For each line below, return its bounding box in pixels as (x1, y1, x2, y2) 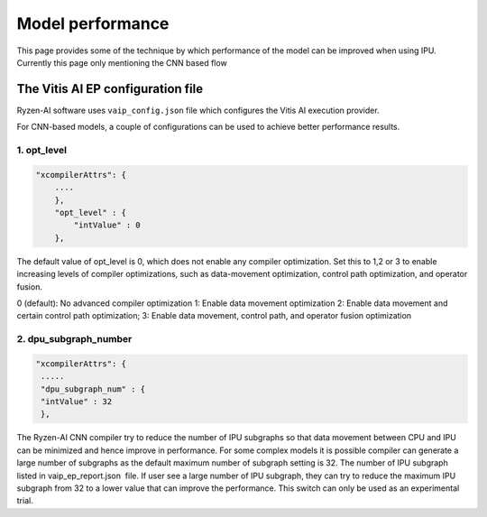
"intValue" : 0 (73, 220, 142, 230)
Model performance (16, 14, 170, 33)
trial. (16, 495, 33, 506)
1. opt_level (16, 144, 68, 156)
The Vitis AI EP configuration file (16, 81, 204, 97)
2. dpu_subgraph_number (16, 333, 133, 346)
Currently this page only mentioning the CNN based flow (16, 57, 227, 68)
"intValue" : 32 (41, 397, 113, 406)
